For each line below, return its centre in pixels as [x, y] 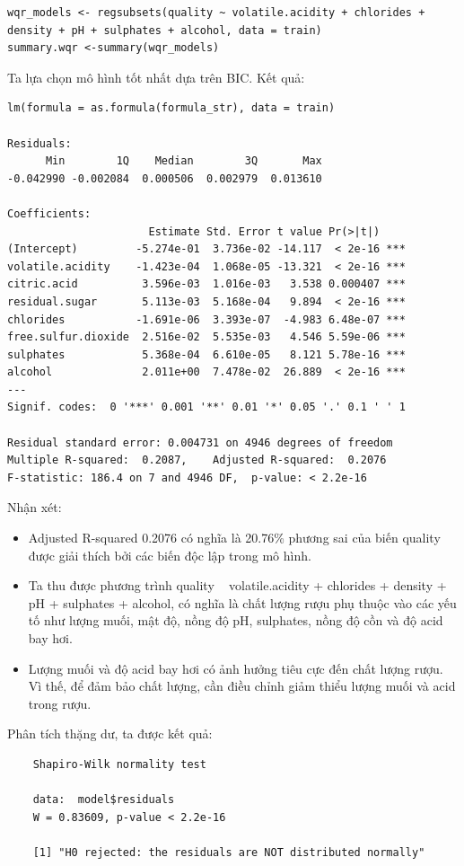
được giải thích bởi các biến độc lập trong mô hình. [170, 555]
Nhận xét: [35, 507]
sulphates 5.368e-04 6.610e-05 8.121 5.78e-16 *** [206, 354]
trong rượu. [60, 703]
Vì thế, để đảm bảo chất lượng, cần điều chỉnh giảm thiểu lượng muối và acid [242, 686]
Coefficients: [49, 213]
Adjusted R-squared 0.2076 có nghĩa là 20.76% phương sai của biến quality [234, 538]
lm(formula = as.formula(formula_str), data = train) [171, 108]
